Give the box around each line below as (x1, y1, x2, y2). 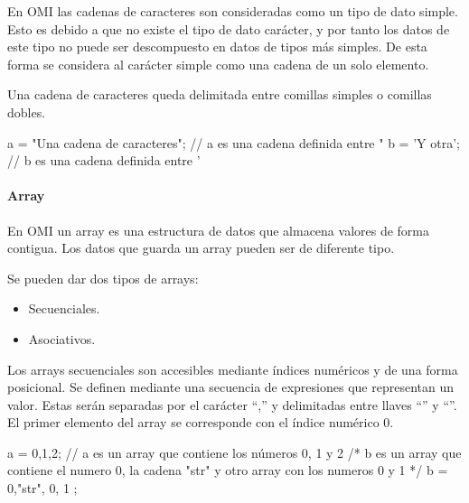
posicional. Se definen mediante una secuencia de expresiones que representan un (7, 377, 454, 396)
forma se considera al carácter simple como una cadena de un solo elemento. (7, 54, 429, 73)
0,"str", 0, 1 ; (7, 479, 78, 498)
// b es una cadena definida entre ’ (7, 151, 201, 170)
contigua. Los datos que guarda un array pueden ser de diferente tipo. (7, 238, 395, 257)
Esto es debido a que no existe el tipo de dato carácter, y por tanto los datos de (7, 19, 450, 38)
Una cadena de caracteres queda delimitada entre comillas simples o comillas (7, 85, 432, 104)
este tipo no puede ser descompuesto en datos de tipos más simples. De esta (7, 37, 427, 56)
